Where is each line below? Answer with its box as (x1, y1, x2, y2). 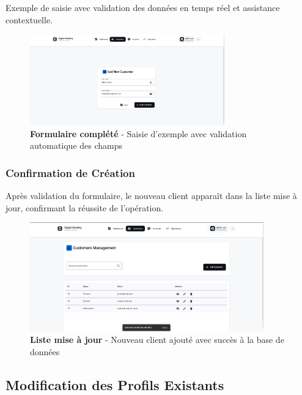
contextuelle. (6, 13, 53, 26)
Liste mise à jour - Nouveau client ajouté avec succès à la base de (30, 333, 284, 346)
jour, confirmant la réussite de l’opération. (6, 201, 164, 214)
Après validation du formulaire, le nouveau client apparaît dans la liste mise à (6, 189, 297, 202)
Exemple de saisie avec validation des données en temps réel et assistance (6, 1, 280, 13)
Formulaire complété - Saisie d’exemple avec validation (30, 127, 247, 140)
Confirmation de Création (6, 165, 135, 180)
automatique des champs (30, 139, 123, 152)
